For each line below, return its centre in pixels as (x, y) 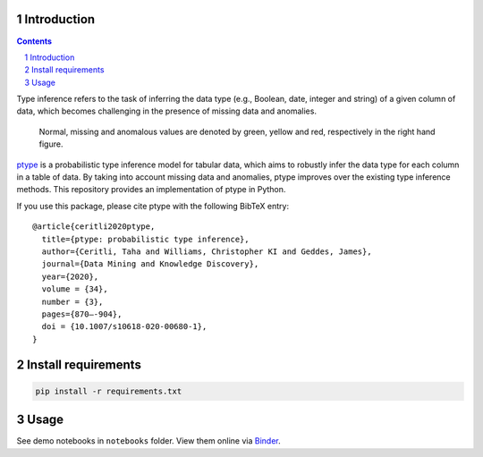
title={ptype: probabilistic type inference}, (145, 239)
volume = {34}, (75, 289)
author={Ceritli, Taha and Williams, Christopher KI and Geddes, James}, (207, 251)
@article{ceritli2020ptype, (94, 227)
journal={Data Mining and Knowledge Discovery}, (150, 264)
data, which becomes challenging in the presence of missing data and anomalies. (167, 111)
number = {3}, (72, 301)
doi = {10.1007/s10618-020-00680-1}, (124, 327)
